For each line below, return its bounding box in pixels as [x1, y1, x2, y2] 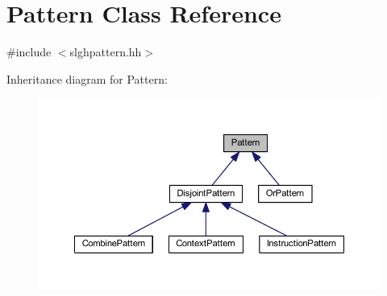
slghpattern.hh [69, 43, 142, 60]
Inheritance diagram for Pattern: [6, 70, 168, 87]
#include [6, 43, 52, 60]
